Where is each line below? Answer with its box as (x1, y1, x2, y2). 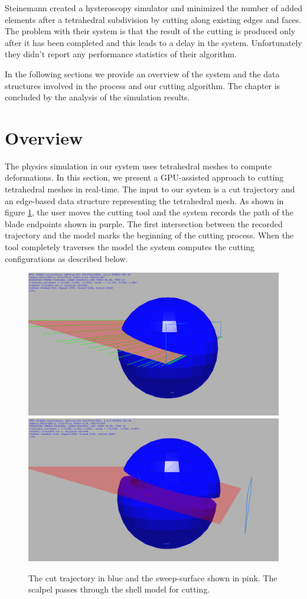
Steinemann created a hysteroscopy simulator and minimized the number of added (5, 2, 303, 14)
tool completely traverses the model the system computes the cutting (5, 241, 255, 253)
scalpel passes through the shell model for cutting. (28, 583, 210, 595)
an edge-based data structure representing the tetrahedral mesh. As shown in (5, 194, 284, 207)
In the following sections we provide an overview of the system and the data (5, 67, 280, 80)
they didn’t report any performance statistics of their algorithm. (5, 48, 237, 60)
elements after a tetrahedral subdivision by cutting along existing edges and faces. (5, 13, 302, 25)
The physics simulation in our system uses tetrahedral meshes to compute (5, 159, 272, 172)
